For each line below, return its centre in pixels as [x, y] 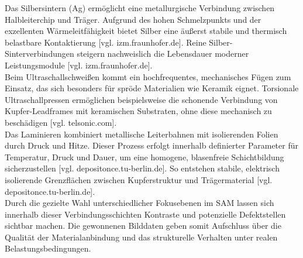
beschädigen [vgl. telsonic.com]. [61, 122]
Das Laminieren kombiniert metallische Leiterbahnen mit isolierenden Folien [142, 134]
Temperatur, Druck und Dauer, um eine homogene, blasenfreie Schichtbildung [144, 156]
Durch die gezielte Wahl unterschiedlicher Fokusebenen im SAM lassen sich [140, 203]
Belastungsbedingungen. [48, 248]
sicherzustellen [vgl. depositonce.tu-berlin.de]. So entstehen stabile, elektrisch [142, 168]
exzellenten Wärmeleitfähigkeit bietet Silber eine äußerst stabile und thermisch [146, 31]
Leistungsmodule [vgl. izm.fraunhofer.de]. [79, 65]
